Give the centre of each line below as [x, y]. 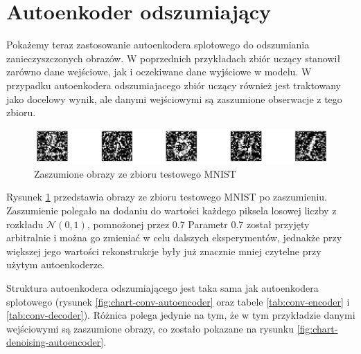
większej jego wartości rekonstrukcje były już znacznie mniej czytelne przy [164, 251]
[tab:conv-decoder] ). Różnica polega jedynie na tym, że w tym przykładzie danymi [181, 315]
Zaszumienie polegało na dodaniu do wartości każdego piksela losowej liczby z [171, 210]
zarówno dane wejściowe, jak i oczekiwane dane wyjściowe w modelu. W [159, 72]
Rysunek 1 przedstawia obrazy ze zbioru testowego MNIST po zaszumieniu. [167, 197]
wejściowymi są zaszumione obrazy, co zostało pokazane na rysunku [150, 328]
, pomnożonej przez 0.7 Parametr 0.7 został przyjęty [198, 224]
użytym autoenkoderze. [55, 264]
